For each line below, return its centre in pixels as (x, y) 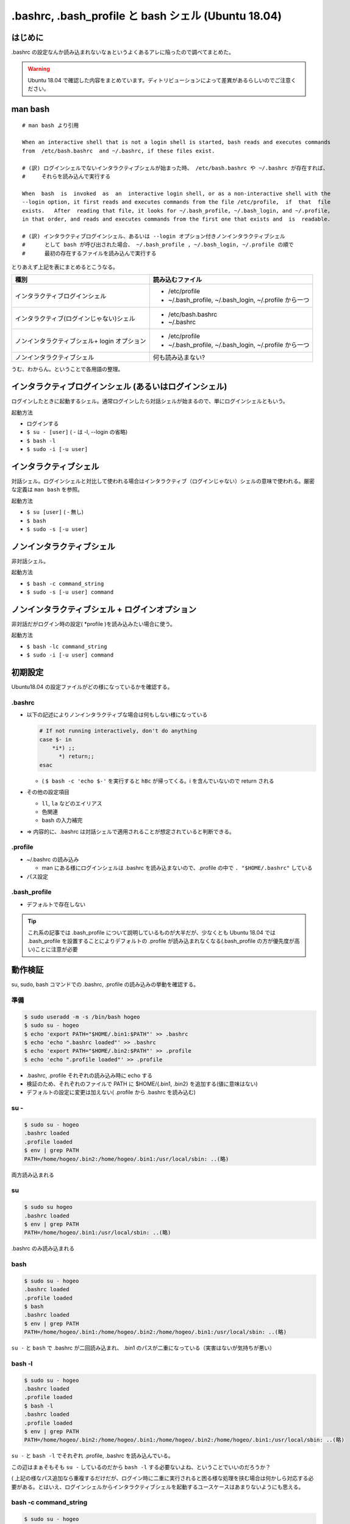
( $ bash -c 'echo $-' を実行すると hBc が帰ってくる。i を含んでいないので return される (158, 781)
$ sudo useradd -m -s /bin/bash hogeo (82, 1017)
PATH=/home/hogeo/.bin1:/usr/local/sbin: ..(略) (98, 1233)
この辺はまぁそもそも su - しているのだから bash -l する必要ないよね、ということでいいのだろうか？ (141, 1467)
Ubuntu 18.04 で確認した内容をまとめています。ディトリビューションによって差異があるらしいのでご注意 (159, 80)
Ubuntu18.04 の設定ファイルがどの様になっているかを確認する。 (92, 687)
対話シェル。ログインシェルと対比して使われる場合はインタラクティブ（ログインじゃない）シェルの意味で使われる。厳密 (163, 481)
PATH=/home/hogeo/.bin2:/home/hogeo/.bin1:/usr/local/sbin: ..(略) (127, 1159)
